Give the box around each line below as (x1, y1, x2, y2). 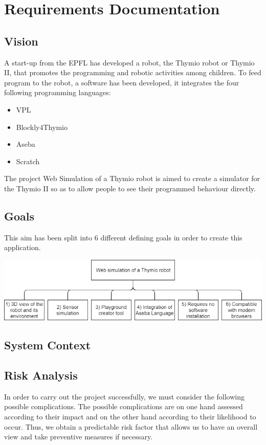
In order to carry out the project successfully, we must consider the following (4, 391, 245, 402)
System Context (4, 337, 91, 353)
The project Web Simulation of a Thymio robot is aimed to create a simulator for (4, 173, 260, 184)
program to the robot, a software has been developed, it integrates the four (4, 77, 239, 87)
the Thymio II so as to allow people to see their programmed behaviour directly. (4, 183, 256, 193)
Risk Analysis (4, 367, 78, 383)
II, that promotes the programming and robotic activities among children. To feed (4, 67, 261, 78)
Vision (4, 33, 38, 49)
